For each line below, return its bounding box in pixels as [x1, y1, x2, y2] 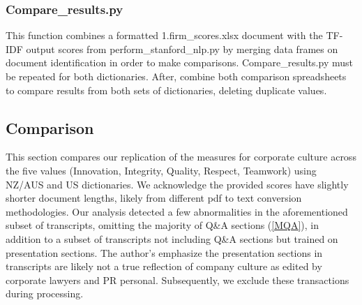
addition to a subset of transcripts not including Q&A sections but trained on [6, 231, 338, 246]
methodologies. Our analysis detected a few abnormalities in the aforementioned [6, 204, 348, 218]
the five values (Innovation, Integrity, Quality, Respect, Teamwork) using [6, 163, 317, 177]
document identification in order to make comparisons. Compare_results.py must [6, 55, 353, 70]
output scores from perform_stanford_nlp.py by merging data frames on [26, 41, 338, 56]
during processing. [6, 286, 84, 301]
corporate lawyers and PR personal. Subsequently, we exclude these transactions [6, 272, 349, 287]
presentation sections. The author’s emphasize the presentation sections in [6, 245, 323, 260]
